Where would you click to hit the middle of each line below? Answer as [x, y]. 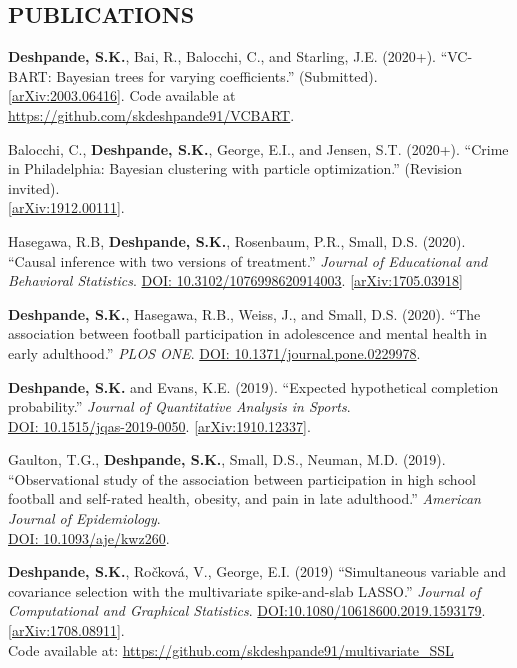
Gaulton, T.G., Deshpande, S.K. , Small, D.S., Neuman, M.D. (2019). [227, 459]
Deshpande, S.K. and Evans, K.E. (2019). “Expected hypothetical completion [253, 386]
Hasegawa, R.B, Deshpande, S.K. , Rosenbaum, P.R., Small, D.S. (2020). [237, 240]
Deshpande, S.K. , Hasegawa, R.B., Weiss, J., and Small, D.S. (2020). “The [244, 313]
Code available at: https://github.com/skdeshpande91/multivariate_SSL [231, 649]
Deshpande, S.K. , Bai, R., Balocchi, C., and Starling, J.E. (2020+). [222, 56]
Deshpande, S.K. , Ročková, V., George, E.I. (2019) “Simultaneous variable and [257, 571]
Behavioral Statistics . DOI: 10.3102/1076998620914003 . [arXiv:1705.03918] [235, 280]
